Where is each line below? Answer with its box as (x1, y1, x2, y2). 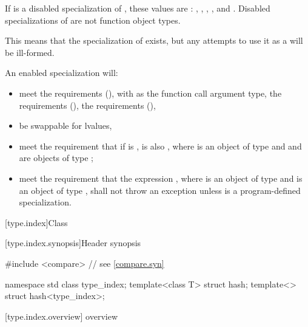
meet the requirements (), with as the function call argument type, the (19, 86, 282, 99)
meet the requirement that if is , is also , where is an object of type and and (19, 139, 302, 152)
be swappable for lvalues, (19, 119, 112, 132)
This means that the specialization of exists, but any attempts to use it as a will (5, 34, 303, 47)
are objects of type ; (19, 151, 94, 164)
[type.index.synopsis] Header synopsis (5, 236, 141, 249)
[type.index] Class (5, 216, 68, 229)
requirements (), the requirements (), (19, 98, 156, 111)
